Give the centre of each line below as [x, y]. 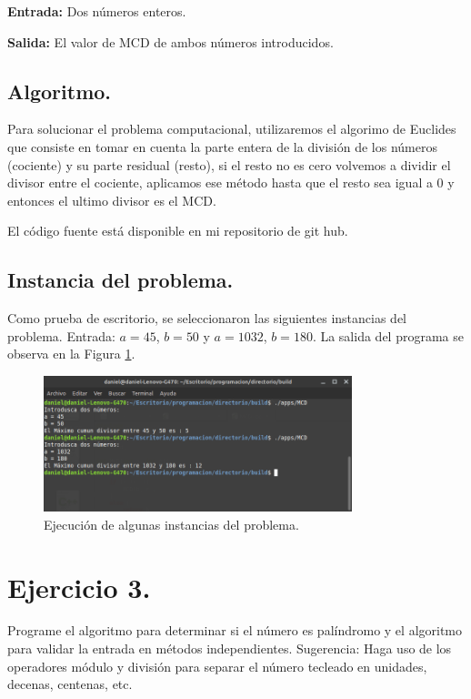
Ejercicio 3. [79, 587]
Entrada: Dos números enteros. [97, 11]
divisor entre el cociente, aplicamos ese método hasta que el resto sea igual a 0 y [231, 182]
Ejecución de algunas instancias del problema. [171, 524]
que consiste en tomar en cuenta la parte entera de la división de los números [222, 146]
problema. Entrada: [61, 335]
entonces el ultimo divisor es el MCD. [112, 200]
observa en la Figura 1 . [71, 354]
